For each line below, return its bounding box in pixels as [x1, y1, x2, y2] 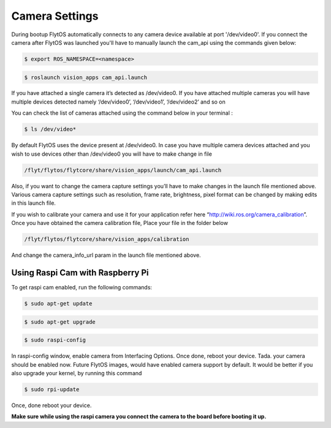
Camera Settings [11, 9, 99, 23]
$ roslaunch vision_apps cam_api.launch [24, 74, 147, 81]
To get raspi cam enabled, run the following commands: [11, 284, 153, 291]
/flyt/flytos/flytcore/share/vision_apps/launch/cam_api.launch [24, 166, 222, 174]
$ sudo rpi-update [24, 386, 80, 392]
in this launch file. [11, 199, 56, 207]
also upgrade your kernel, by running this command [11, 369, 142, 376]
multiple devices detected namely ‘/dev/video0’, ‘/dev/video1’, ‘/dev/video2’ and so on [11, 98, 226, 105]
